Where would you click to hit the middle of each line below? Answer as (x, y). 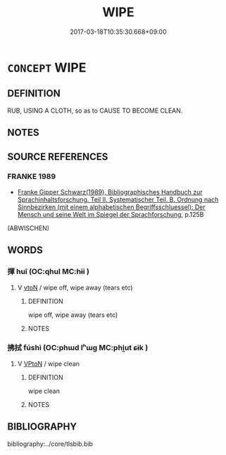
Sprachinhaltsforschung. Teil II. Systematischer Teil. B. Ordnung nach (118, 199)
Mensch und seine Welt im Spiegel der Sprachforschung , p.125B (111, 214)
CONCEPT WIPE (47, 67)
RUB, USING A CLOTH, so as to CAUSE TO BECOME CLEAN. (95, 111)
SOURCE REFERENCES (58, 157)
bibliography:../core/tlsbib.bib (50, 444)
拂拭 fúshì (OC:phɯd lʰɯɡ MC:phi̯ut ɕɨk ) (78, 348)
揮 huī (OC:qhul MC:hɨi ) (49, 272)
